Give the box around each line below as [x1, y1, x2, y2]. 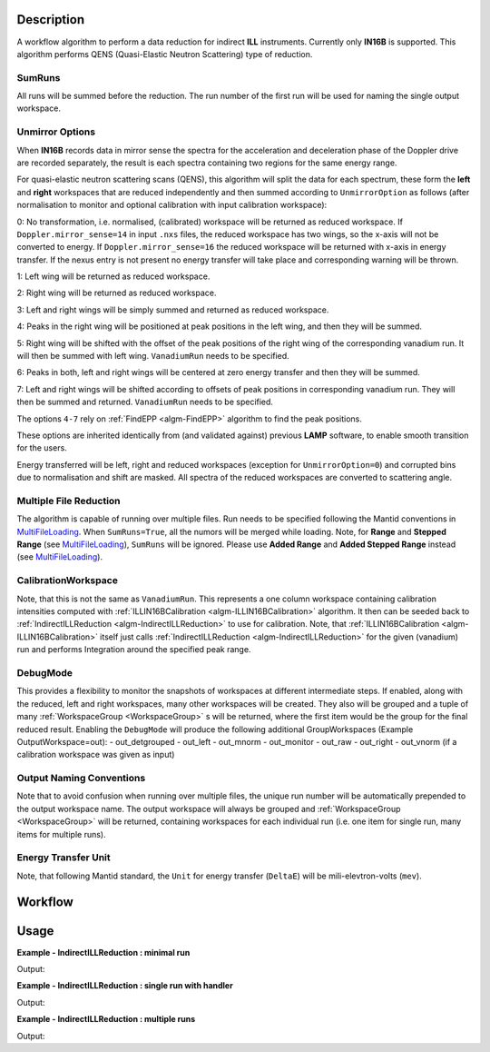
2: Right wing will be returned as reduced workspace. [16, 287, 217, 299]
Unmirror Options [16, 125, 95, 138]
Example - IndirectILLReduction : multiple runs [16, 1014, 196, 1025]
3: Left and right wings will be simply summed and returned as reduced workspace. [16, 304, 329, 315]
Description [16, 12, 85, 27]
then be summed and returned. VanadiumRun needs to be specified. [16, 396, 274, 408]
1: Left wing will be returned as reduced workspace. [16, 271, 211, 282]
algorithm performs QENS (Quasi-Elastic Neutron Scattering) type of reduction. [16, 48, 313, 59]
